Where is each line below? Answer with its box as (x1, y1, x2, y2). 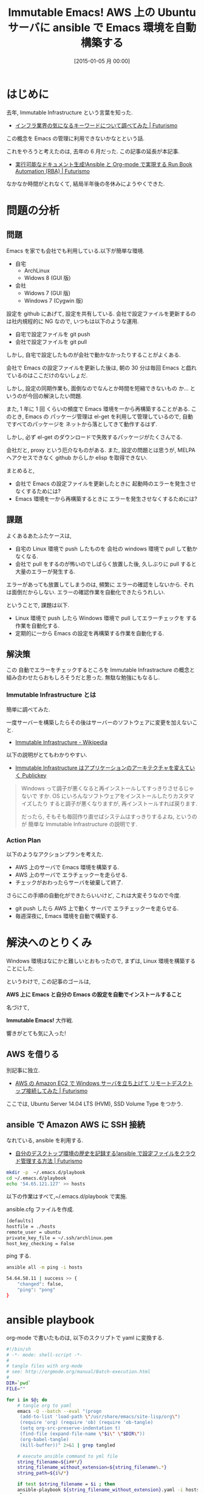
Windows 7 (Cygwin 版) (24, 297, 84, 304)
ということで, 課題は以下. (6, 601, 70, 608)
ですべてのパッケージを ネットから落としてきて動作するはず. (6, 420, 158, 427)
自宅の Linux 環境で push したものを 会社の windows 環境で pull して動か (15, 545, 198, 552)
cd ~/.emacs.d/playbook (6, 1175, 67, 1181)
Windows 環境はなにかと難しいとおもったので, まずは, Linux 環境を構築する (6, 957, 196, 964)
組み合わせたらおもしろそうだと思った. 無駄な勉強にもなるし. (6, 674, 160, 681)
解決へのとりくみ (6, 936, 92, 950)
